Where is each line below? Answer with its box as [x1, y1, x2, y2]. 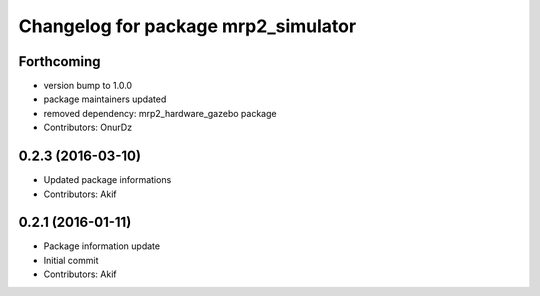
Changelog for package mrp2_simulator [18, 15, 357, 37]
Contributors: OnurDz [43, 121, 133, 134]
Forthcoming [18, 53, 101, 70]
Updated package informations [43, 174, 172, 186]
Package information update [43, 240, 160, 252]
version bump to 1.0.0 [43, 80, 133, 92]
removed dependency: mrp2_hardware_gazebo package [43, 107, 277, 119]
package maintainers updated [43, 93, 167, 105]
